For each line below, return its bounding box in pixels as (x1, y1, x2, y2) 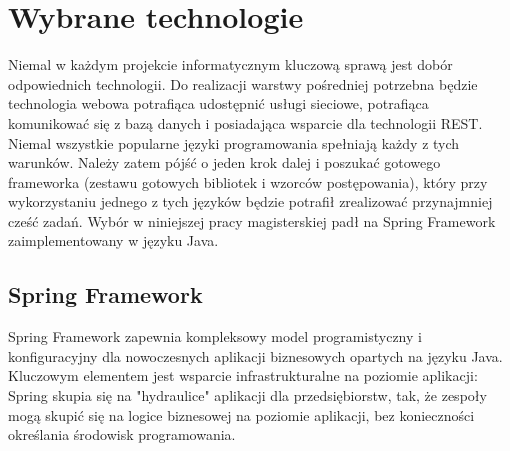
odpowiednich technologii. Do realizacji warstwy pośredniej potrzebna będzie (8, 73, 478, 94)
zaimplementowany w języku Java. (8, 230, 219, 251)
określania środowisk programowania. (8, 424, 236, 445)
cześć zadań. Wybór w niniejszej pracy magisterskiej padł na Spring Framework (8, 210, 496, 231)
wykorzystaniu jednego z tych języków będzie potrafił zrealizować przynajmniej (8, 191, 493, 212)
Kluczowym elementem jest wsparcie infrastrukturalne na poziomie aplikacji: (8, 365, 478, 386)
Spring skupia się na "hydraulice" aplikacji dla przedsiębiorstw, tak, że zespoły (8, 385, 487, 406)
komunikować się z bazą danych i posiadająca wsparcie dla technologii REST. (8, 112, 483, 133)
